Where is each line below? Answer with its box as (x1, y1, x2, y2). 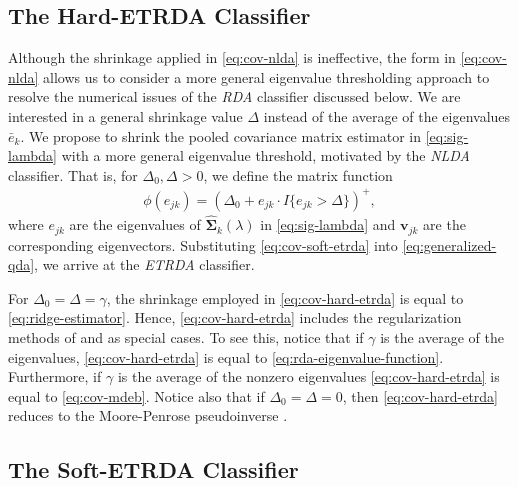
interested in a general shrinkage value (8, 105, 243, 126)
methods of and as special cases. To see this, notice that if (8, 326, 364, 347)
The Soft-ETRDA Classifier (8, 454, 299, 485)
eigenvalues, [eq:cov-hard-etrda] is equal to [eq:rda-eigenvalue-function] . (8, 346, 444, 367)
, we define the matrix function (203, 164, 393, 185)
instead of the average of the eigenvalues (263, 105, 511, 126)
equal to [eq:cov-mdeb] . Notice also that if (8, 385, 265, 406)
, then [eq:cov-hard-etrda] (342, 385, 499, 406)
